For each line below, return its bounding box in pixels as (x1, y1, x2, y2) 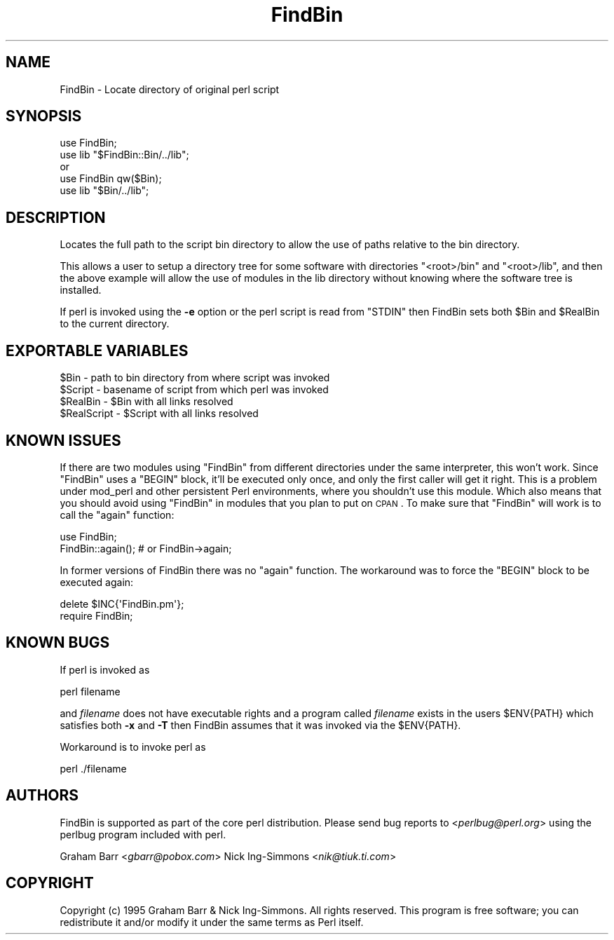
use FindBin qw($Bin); (60, 172, 162, 185)
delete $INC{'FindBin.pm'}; (60, 597, 184, 610)
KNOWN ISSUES (6, 431, 121, 449)
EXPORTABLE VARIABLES (6, 341, 189, 360)
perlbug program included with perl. (60, 828, 226, 840)
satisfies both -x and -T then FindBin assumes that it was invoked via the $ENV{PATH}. (60, 718, 461, 731)
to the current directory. (60, 318, 170, 330)
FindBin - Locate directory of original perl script (60, 83, 280, 95)
